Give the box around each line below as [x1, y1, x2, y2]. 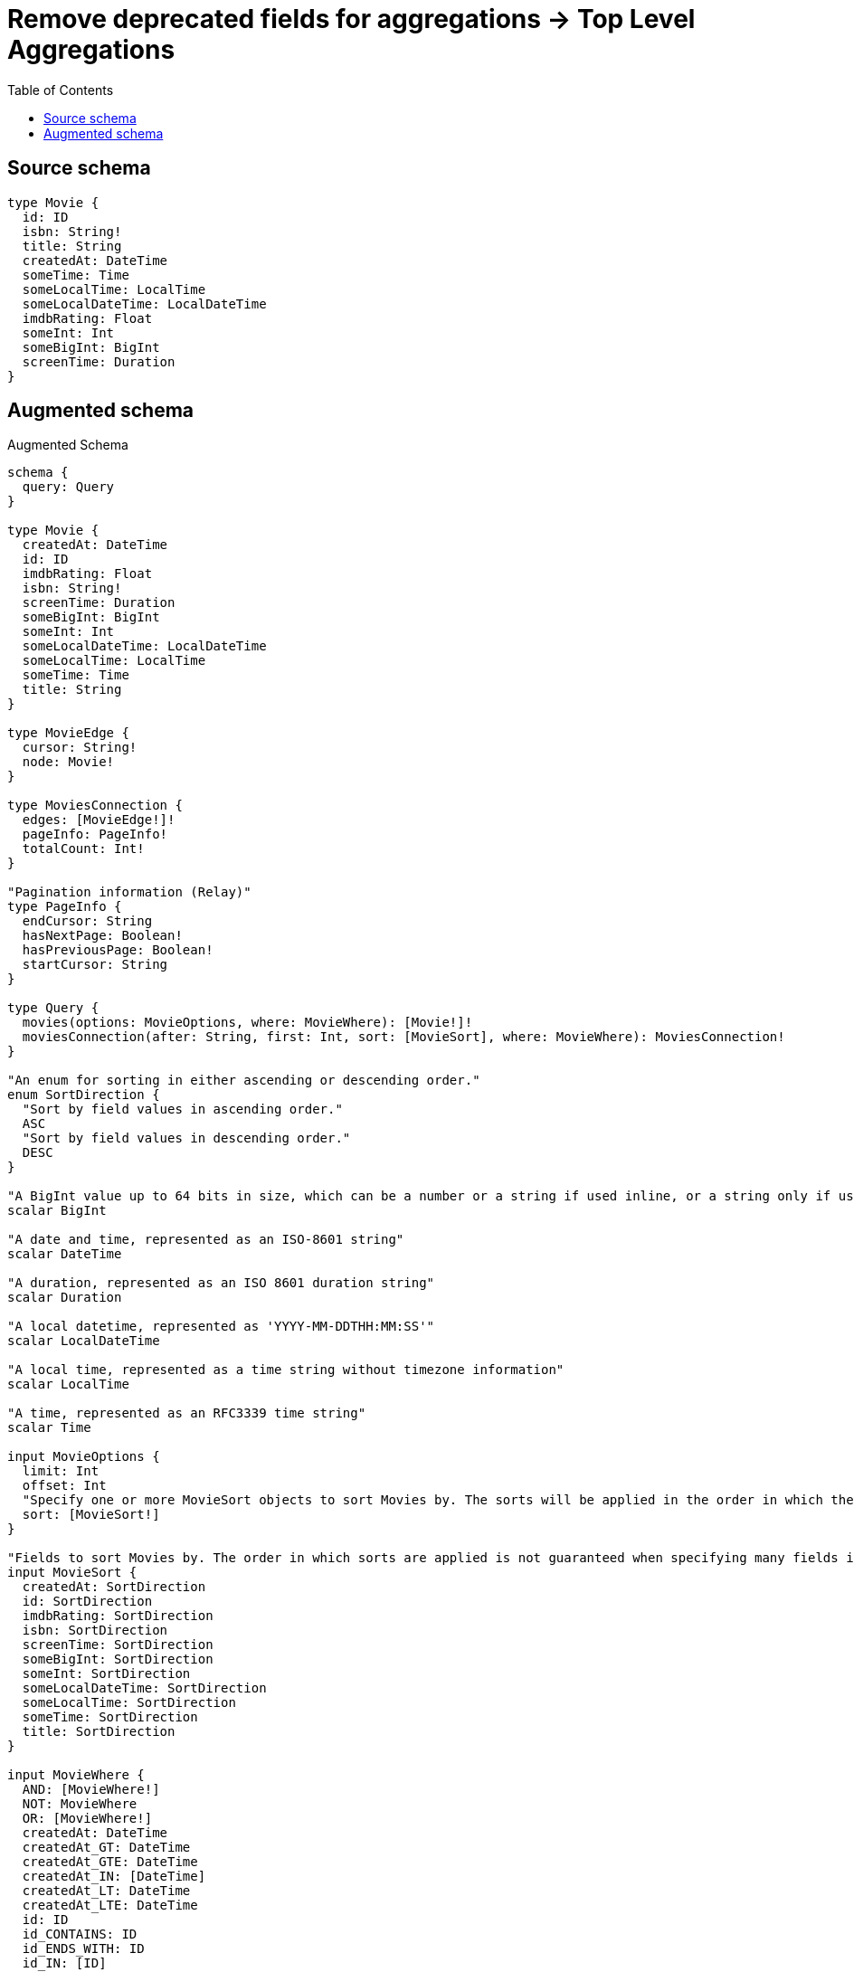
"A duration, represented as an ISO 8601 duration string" [7, 1275, 435, 1291]
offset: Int [22, 1478, 107, 1493]
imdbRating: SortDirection [22, 1608, 213, 1624]
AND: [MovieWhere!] [22, 1782, 160, 1797]
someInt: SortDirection [22, 1666, 191, 1682]
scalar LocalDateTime [7, 1333, 160, 1349]
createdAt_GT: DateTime [22, 1840, 191, 1855]
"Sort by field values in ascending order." [22, 1102, 343, 1117]
